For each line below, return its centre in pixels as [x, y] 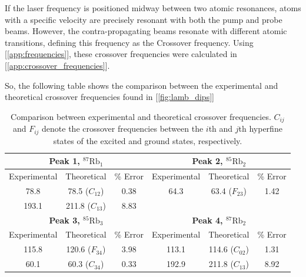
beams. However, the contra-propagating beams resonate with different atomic [146, 31]
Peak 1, [64, 161]
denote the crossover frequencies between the [123, 129]
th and [221, 129]
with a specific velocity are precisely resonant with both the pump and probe [144, 19]
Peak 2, [207, 161]
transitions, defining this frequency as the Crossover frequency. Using [129, 42]
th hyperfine [260, 129]
